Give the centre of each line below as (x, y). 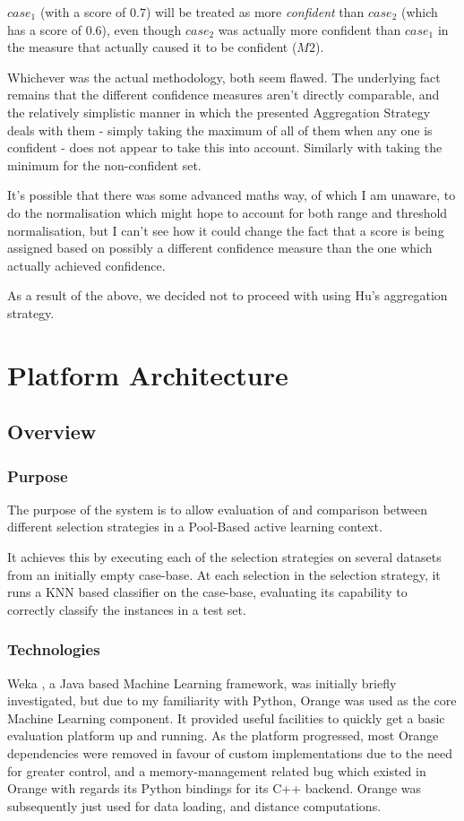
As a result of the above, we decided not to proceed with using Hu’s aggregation (228, 295)
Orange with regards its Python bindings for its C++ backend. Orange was (215, 788)
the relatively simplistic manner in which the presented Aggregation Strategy (219, 112)
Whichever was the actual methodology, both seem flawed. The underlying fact (224, 77)
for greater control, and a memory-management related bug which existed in (217, 770)
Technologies (54, 649)
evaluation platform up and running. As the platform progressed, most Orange (223, 735)
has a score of (45, 29)
